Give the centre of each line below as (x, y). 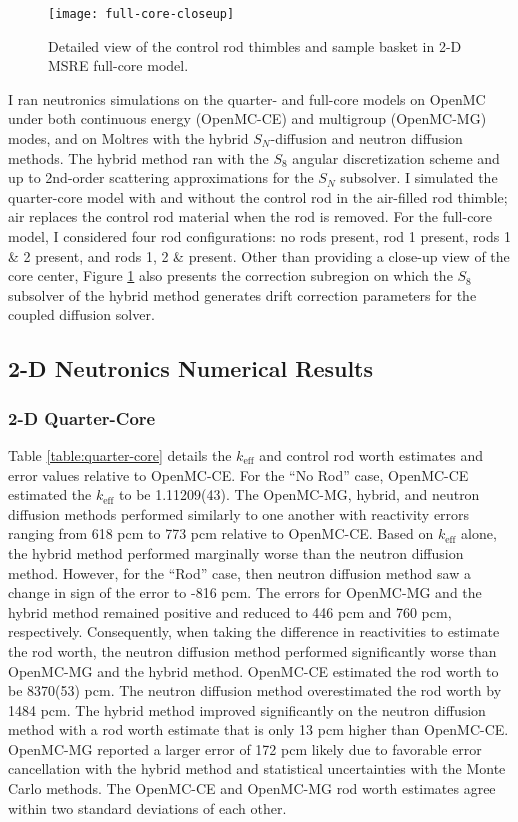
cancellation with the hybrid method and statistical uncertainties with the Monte (257, 768)
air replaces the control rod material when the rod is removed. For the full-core (250, 216)
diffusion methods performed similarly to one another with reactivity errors (239, 513)
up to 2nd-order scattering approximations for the (161, 177)
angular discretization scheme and (396, 157)
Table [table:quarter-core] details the (120, 454)
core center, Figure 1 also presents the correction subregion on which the (230, 275)
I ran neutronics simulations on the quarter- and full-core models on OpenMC (247, 98)
